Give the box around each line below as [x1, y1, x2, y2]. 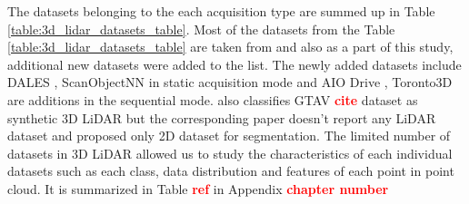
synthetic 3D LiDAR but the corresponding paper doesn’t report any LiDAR [7, 108, 436, 127]
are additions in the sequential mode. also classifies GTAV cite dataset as [7, 90, 418, 109]
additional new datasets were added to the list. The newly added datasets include [7, 54, 462, 73]
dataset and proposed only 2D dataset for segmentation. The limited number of [7, 126, 451, 145]
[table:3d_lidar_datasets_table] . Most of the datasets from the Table [7, 19, 395, 38]
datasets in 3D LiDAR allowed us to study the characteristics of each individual [7, 143, 453, 162]
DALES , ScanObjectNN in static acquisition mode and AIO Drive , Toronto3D [7, 73, 453, 92]
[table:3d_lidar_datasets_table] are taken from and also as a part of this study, [7, 37, 454, 56]
